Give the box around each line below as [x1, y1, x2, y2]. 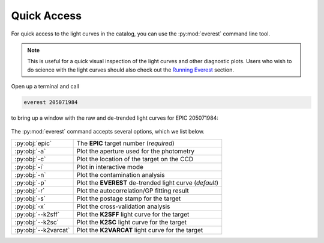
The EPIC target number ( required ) [76, 139, 175, 147]
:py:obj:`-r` [14, 186, 45, 195]
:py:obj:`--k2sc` [14, 218, 59, 226]
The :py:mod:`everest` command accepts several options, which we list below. [11, 128, 205, 135]
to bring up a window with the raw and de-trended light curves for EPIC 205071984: [11, 114, 218, 121]
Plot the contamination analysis [76, 170, 165, 179]
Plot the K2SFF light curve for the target [76, 210, 190, 218]
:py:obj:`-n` [14, 170, 46, 179]
